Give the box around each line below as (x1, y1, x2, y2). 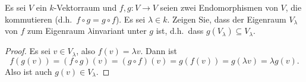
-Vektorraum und (53, 1, 117, 13)
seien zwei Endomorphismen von (160, 1, 278, 13)
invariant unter (92, 24, 147, 37)
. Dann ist (140, 45, 177, 57)
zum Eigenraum (27, 24, 85, 37)
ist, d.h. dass (156, 24, 204, 37)
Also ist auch (5, 65, 52, 77)
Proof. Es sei (5, 45, 51, 57)
